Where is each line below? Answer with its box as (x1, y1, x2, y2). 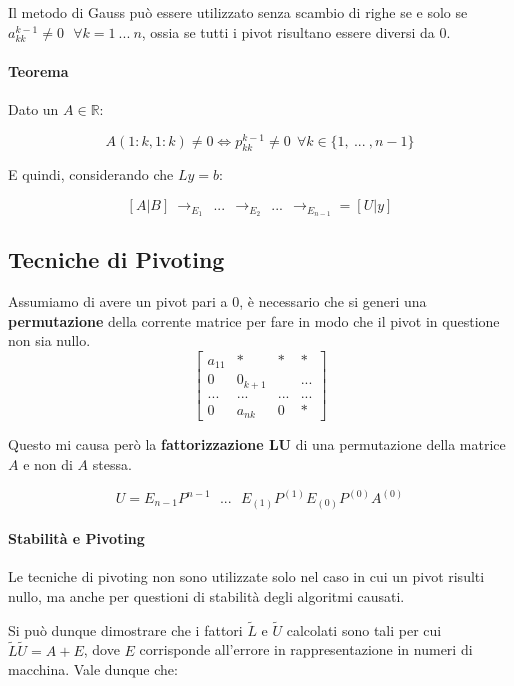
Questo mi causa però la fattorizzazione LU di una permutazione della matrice (8, 434, 506, 455)
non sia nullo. (8, 330, 91, 351)
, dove (83, 639, 120, 660)
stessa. (92, 453, 132, 474)
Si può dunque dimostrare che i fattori (8, 619, 243, 640)
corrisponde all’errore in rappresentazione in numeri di (139, 639, 473, 660)
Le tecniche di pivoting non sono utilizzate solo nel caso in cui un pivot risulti (8, 566, 485, 587)
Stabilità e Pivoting (8, 528, 145, 549)
